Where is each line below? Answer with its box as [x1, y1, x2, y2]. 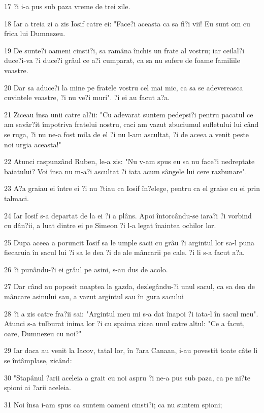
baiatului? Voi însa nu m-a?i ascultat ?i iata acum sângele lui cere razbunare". [4, 166, 247, 176]
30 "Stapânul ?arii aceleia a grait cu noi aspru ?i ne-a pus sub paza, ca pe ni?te [4, 372, 251, 383]
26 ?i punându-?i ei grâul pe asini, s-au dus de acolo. [4, 264, 168, 274]
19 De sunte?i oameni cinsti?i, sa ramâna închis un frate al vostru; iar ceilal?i [4, 45, 245, 55]
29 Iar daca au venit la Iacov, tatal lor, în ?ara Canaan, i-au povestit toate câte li [4, 345, 258, 356]
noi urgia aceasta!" [4, 139, 61, 149]
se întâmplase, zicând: [4, 355, 72, 366]
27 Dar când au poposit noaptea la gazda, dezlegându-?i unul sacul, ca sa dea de [4, 281, 255, 292]
